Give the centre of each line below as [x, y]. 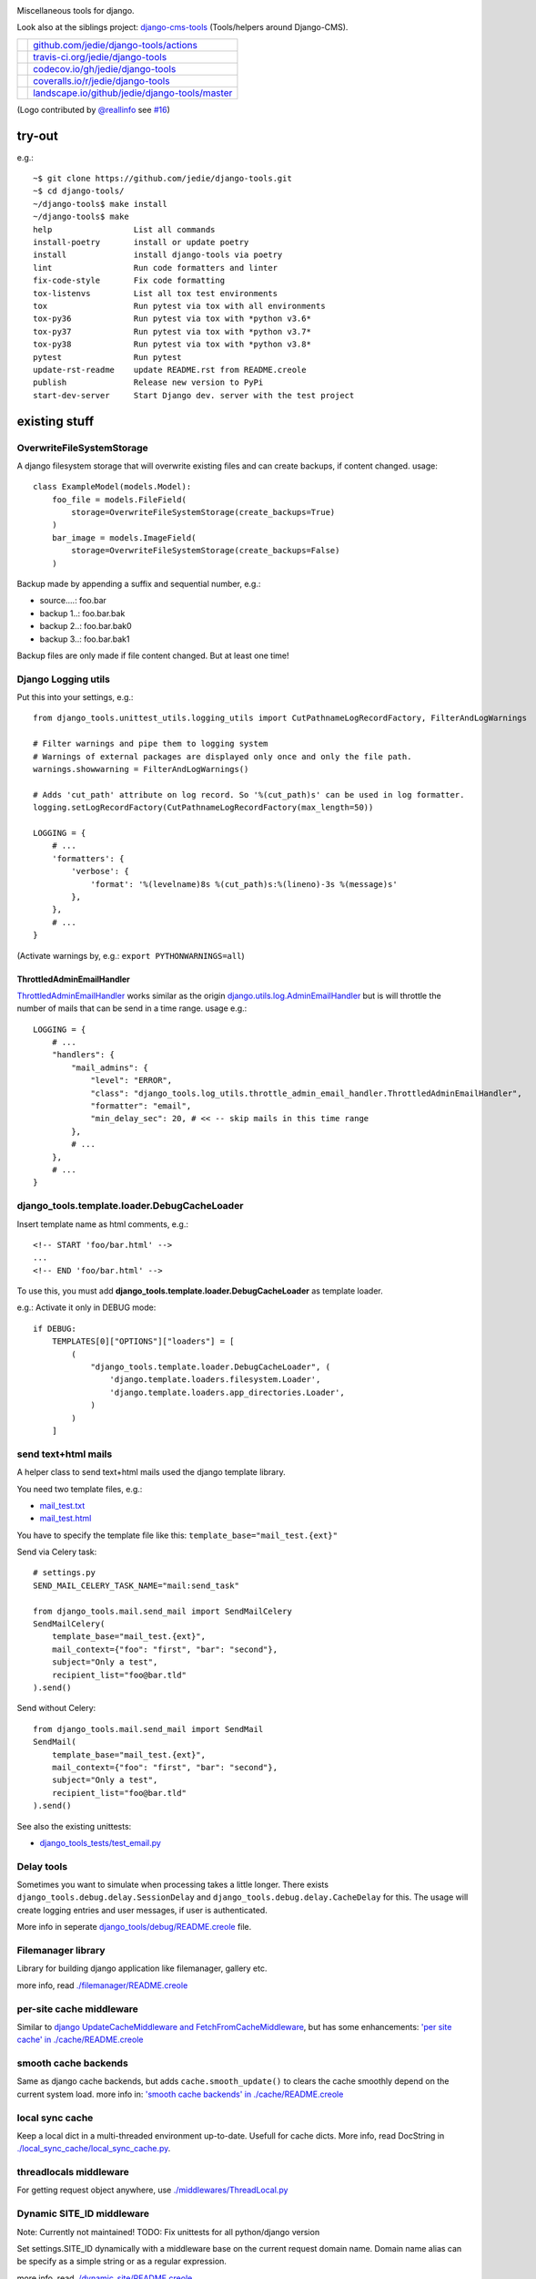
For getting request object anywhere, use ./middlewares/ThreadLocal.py [152, 2190]
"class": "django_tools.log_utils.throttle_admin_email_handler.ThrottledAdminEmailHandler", [306, 1093]
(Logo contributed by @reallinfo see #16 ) [93, 109]
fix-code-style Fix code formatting [129, 281]
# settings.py [64, 1573]
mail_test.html [66, 1519]
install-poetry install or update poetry [141, 242]
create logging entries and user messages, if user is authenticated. [142, 1910]
